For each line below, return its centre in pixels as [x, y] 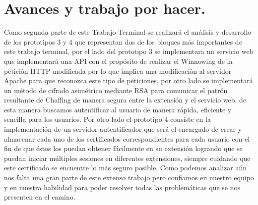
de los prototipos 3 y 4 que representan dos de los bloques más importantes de [123, 41]
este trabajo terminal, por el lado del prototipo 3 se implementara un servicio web [129, 51]
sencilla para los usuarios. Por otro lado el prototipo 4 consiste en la [107, 119]
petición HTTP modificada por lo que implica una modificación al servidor [118, 71]
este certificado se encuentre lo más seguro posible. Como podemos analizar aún [126, 168]
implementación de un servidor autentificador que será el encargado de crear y [123, 129]
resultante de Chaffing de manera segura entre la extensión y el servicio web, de [125, 100]
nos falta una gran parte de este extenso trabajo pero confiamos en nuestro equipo [129, 178]
